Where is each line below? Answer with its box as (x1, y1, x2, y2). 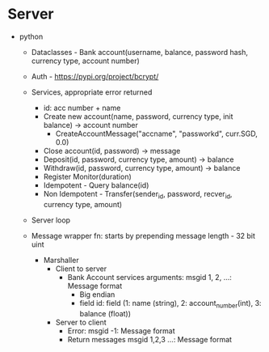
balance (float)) (79, 308, 131, 318)
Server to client (55, 317, 107, 327)
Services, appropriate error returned (31, 87, 153, 97)
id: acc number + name (43, 103, 121, 112)
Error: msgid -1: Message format (67, 325, 175, 336)
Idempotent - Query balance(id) (43, 180, 149, 190)
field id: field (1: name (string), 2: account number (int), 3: (79, 298, 262, 310)
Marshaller (43, 255, 79, 265)
